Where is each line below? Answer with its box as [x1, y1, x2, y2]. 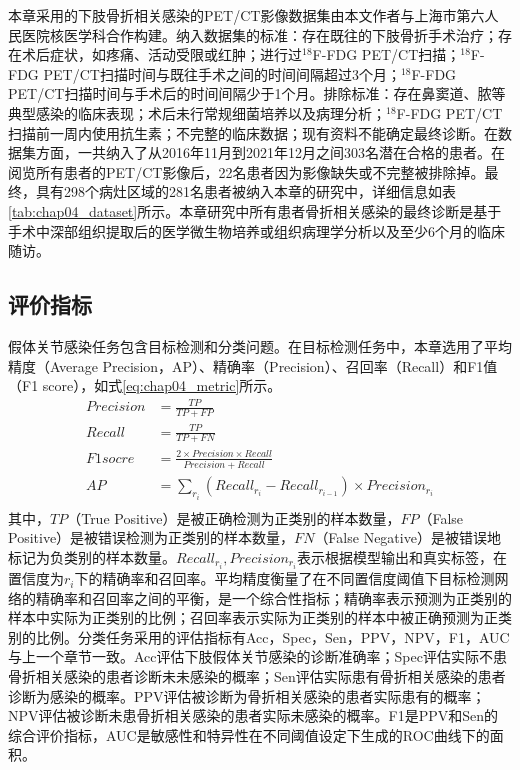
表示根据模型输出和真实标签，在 [296, 547, 507, 567]
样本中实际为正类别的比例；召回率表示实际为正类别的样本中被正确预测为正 [8, 607, 498, 628]
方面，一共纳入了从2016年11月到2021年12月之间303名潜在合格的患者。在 [35, 142, 505, 163]
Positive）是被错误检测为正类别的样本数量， [8, 527, 295, 548]
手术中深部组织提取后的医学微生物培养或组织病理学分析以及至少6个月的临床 [8, 220, 505, 241]
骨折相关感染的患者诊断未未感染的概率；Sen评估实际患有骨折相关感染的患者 [8, 666, 506, 687]
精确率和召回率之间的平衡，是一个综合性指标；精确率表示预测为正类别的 [35, 587, 512, 608]
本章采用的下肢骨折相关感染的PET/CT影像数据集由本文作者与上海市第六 [8, 5, 485, 25]
